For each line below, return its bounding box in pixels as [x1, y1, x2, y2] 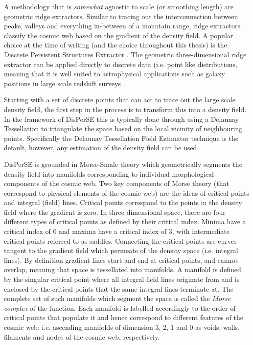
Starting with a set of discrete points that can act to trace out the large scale [4, 94, 235, 105]
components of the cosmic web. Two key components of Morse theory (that [4, 178, 229, 188]
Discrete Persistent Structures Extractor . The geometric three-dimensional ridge [4, 49, 247, 59]
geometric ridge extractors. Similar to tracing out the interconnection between [4, 11, 238, 21]
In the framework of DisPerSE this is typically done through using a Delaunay [4, 114, 239, 124]
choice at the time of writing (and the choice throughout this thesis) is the [4, 40, 227, 50]
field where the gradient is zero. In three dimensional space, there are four [4, 207, 226, 217]
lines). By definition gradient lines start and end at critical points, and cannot [4, 254, 238, 265]
